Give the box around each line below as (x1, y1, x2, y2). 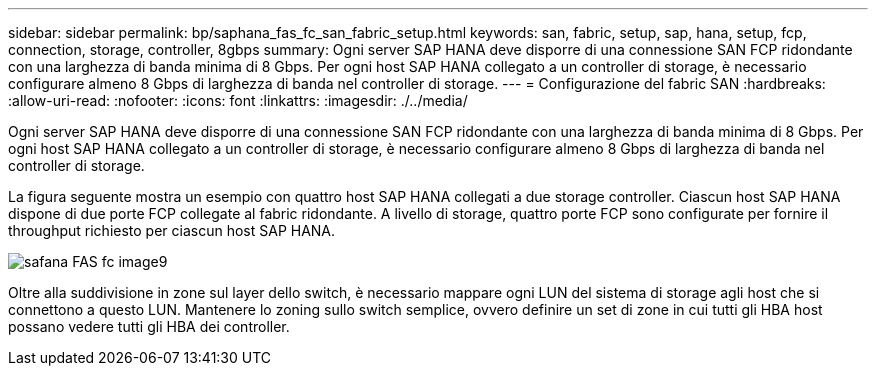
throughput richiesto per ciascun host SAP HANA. (8, 222, 336, 239)
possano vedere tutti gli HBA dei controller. (8, 318, 290, 335)
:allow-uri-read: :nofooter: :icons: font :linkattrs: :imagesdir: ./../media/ (8, 92, 468, 109)
